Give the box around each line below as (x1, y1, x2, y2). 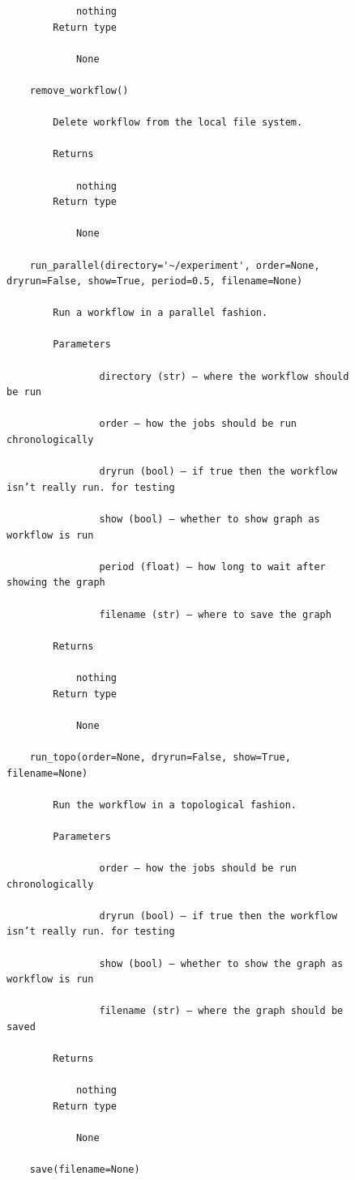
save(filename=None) (29, 1164, 140, 1176)
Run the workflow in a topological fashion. (53, 799, 297, 811)
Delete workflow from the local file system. (53, 117, 303, 129)
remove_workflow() (29, 84, 129, 96)
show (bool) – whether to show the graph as (99, 957, 344, 969)
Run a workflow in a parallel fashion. (53, 307, 268, 319)
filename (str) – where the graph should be (99, 1005, 344, 1017)
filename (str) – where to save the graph (99, 608, 331, 620)
